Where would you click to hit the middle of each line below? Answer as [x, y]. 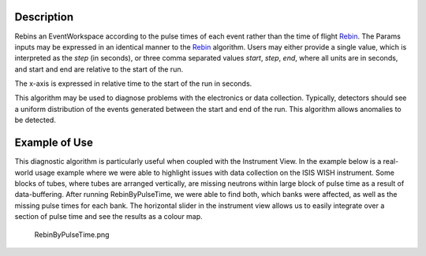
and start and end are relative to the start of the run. [99, 69]
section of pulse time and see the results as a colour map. [108, 217]
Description [44, 17]
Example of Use [54, 143]
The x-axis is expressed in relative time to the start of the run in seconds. [133, 83]
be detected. [35, 120]
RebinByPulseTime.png [72, 234]
